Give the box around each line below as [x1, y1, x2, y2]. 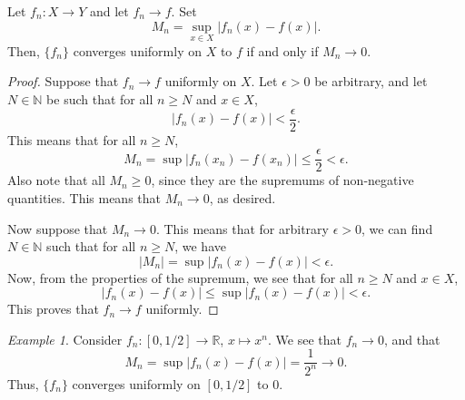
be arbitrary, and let [314, 72, 428, 91]
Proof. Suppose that [7, 72, 119, 91]
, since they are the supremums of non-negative [151, 171, 414, 190]
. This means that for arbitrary [155, 219, 329, 238]
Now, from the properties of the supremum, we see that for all [7, 268, 353, 287]
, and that [383, 329, 440, 348]
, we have [174, 237, 226, 256]
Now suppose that [7, 219, 108, 238]
